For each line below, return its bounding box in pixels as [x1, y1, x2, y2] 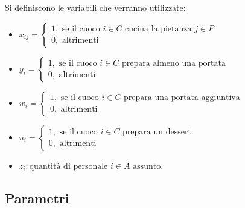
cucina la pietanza [125, 25, 192, 34]
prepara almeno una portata [121, 59, 226, 68]
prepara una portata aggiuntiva [124, 93, 240, 102]
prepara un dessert [122, 128, 191, 137]
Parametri [5, 188, 69, 207]
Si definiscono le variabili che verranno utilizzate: [5, 1, 186, 13]
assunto [133, 162, 161, 171]
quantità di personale [29, 162, 108, 171]
